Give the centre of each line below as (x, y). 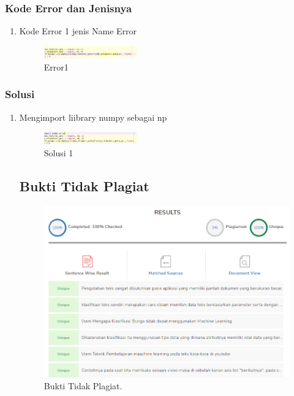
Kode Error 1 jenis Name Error (78, 31)
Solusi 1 (58, 152)
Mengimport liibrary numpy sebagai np (93, 117)
